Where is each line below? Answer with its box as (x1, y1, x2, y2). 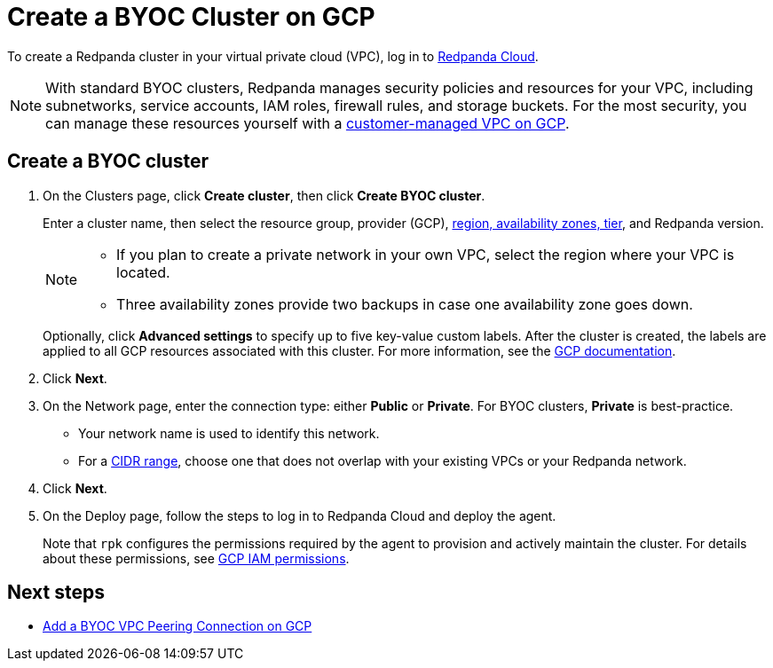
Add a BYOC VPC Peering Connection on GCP (43, 618, 312, 634)
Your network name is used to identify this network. (78, 425, 380, 441)
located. (116, 263, 170, 281)
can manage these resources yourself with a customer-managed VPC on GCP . (45, 114, 570, 132)
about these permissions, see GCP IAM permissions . (43, 550, 350, 566)
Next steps (7, 581, 105, 604)
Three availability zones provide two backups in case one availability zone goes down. (116, 295, 693, 313)
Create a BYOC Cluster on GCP (7, 2, 375, 32)
